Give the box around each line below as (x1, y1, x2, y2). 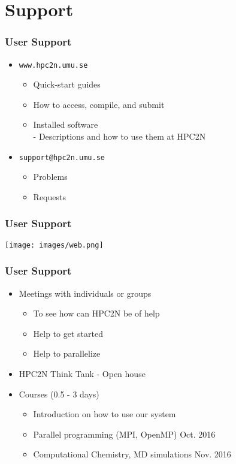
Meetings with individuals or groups (19, 287, 152, 299)
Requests (33, 190, 66, 203)
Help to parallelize (33, 347, 101, 360)
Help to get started (33, 327, 103, 339)
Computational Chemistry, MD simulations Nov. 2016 (33, 448, 231, 460)
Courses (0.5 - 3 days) (19, 387, 99, 400)
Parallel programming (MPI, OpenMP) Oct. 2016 (33, 427, 216, 440)
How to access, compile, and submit (33, 98, 165, 110)
